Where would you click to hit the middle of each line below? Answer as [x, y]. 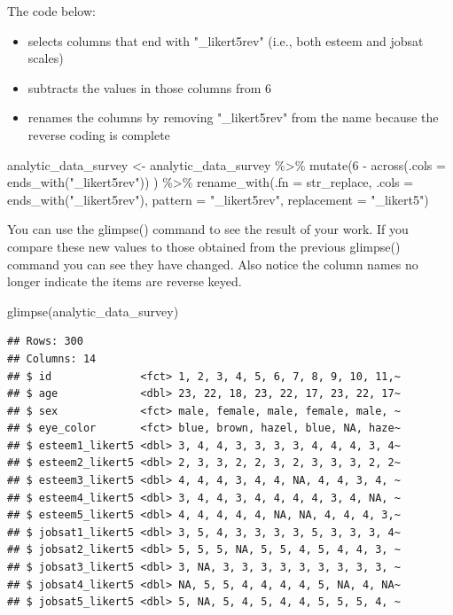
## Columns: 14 [52, 358]
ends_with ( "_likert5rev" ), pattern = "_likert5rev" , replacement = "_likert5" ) [218, 199]
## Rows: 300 [45, 342]
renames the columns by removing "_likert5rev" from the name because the [233, 117]
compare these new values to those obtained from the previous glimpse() [204, 246]
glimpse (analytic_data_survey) [93, 311]
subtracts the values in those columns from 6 [150, 87]
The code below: [51, 11]
